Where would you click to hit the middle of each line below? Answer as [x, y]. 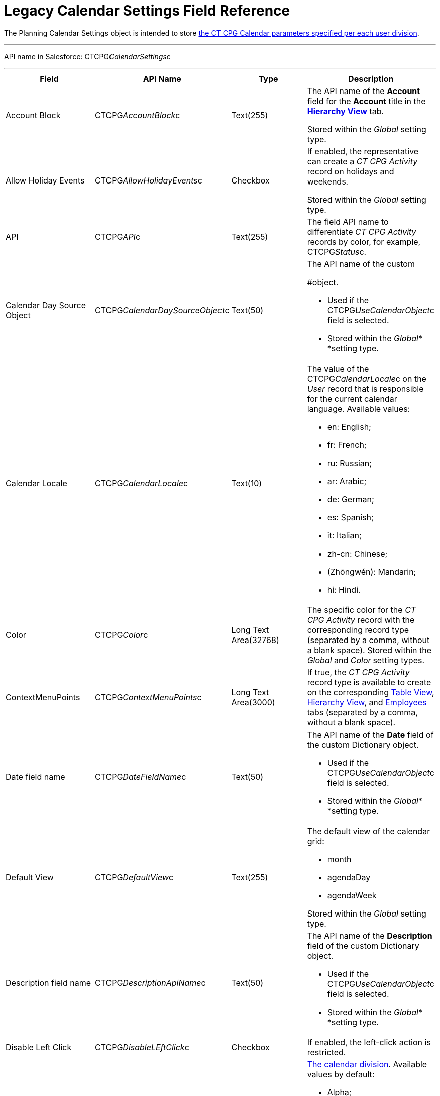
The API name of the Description [370, 935]
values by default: [341, 1074]
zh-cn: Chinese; [357, 553]
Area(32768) [255, 640]
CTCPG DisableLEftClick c [142, 1047]
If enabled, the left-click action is [369, 1042]
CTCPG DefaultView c [134, 877]
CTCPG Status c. [337, 252]
